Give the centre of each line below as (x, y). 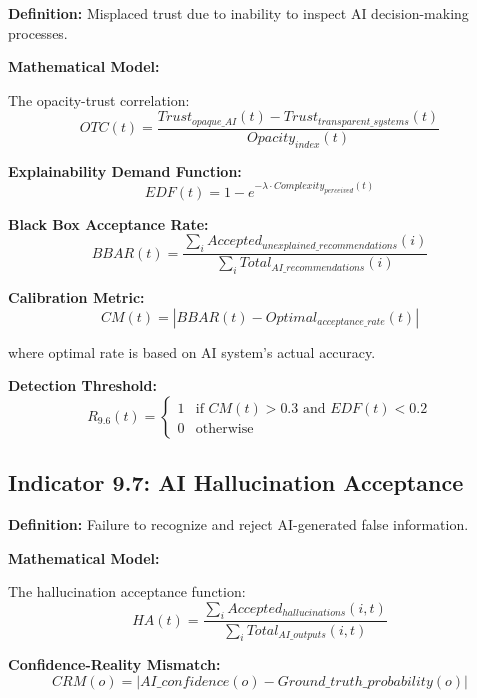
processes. (38, 32)
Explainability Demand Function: (125, 170)
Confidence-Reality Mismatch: (114, 664)
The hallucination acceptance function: (127, 591)
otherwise (224, 428)
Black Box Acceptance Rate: (108, 223)
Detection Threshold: (82, 385)
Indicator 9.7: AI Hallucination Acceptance (236, 482)
